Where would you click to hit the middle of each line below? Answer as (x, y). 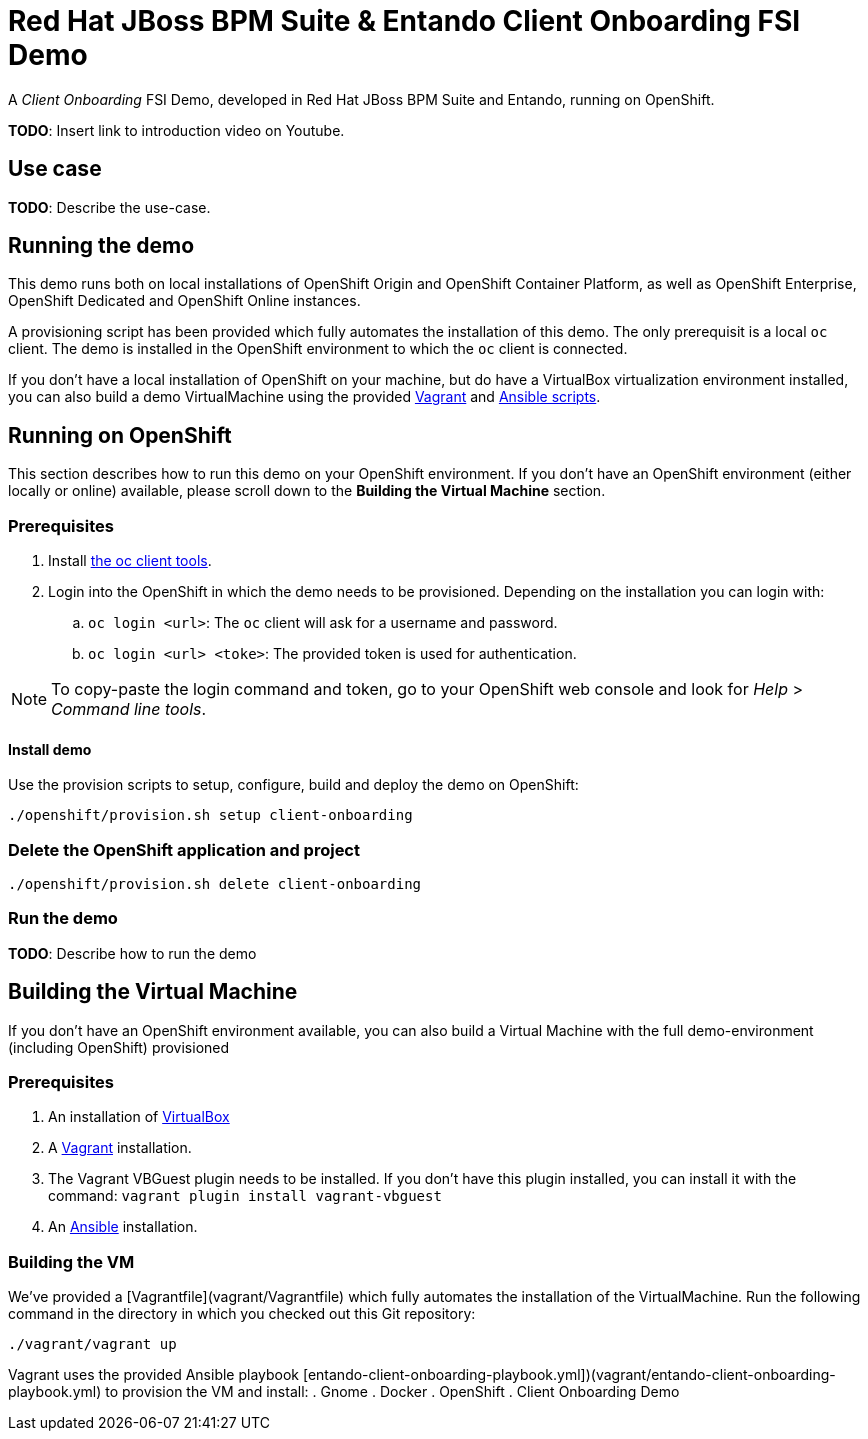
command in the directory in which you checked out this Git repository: (242, 1314)
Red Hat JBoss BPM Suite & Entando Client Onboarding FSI (404, 21)
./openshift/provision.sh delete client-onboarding (215, 884)
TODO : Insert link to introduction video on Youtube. (176, 130)
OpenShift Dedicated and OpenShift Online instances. (184, 301)
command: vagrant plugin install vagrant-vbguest (245, 1196)
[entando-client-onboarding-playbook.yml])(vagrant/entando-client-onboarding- (569, 1375)
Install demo (50, 749)
